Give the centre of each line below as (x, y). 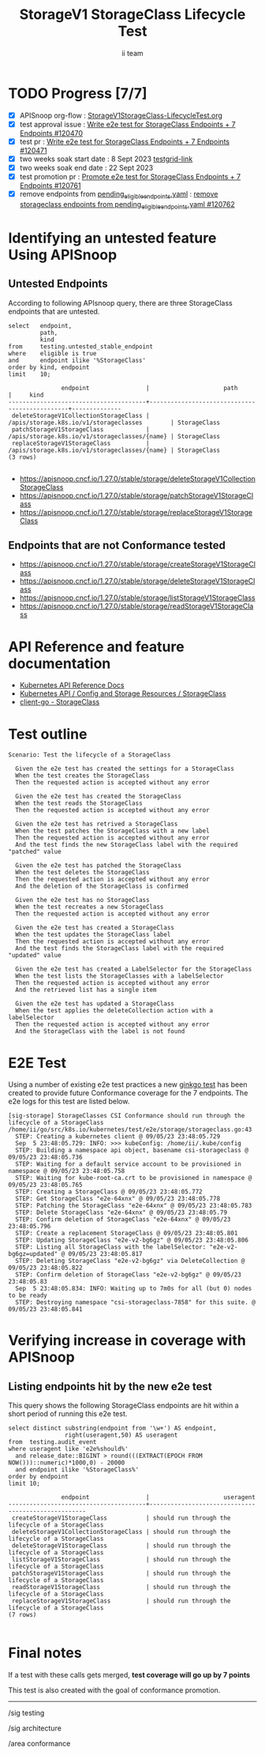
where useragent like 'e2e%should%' (68, 1449)
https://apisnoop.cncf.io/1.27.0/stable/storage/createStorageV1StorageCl (138, 564)
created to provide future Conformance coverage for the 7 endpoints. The (128, 1093)
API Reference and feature (96, 646)
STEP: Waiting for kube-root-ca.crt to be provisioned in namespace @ (134, 1178)
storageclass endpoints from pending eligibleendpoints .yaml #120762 (127, 205)
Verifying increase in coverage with (127, 1341)
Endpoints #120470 (51, 133)
